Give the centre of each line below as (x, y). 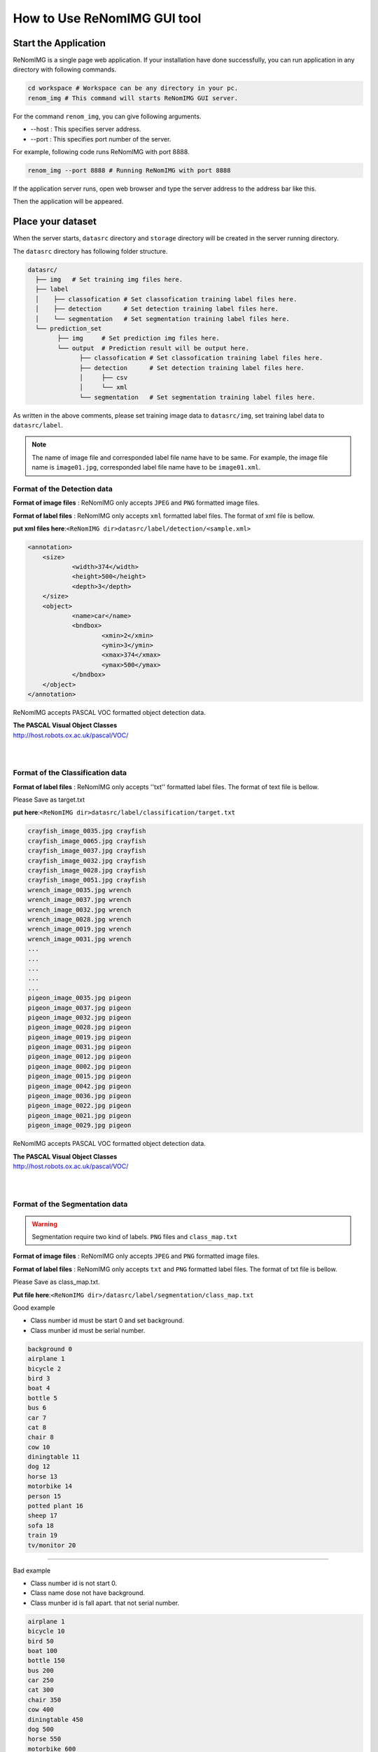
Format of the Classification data (70, 773)
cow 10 (39, 1447)
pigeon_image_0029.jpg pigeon (79, 1125)
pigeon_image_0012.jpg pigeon (79, 1057)
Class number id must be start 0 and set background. (107, 1320)
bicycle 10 (46, 1631)
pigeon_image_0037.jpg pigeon (79, 1008)
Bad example (32, 1570)
